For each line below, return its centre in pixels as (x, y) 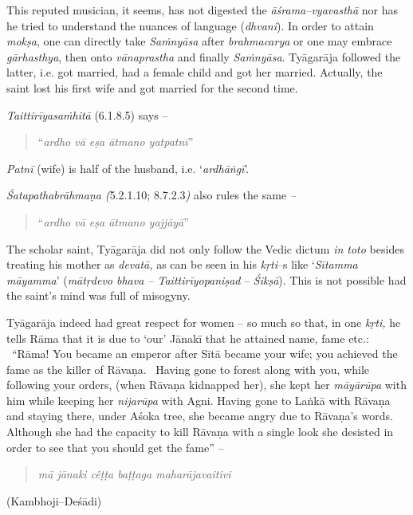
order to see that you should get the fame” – (115, 447)
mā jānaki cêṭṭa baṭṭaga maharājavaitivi (134, 474)
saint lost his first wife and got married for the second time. (152, 87)
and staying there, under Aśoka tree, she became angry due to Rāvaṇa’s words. (200, 416)
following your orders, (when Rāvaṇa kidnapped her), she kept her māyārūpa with (206, 385)
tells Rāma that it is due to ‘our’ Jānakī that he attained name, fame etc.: (188, 338)
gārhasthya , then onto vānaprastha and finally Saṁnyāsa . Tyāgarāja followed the (204, 56)
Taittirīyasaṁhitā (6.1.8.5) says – (87, 114)
